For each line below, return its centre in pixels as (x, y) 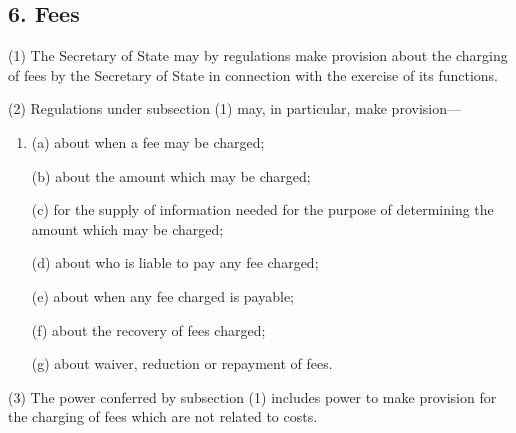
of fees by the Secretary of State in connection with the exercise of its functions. (253, 74)
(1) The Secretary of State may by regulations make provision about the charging (258, 55)
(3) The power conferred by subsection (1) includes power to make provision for (252, 396)
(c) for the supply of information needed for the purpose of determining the (262, 209)
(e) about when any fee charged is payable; (163, 295)
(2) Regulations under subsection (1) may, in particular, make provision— (234, 108)
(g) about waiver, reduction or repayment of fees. (182, 363)
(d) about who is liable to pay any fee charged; (175, 262)
